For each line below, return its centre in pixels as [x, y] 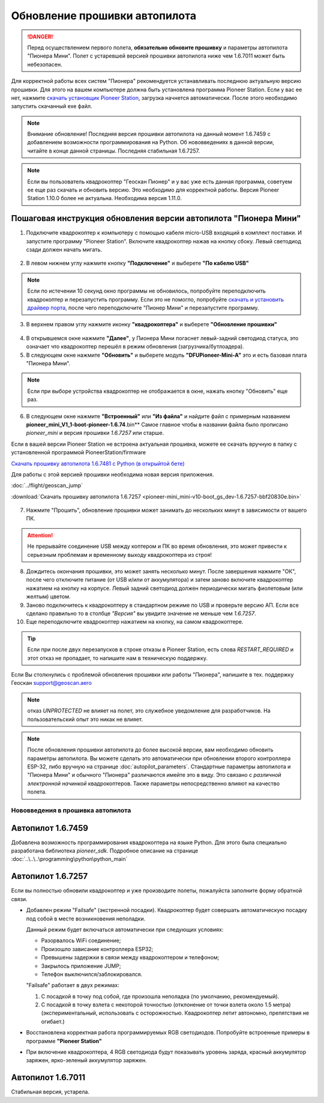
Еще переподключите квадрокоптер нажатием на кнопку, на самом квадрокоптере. [135, 622]
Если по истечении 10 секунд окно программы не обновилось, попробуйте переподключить [147, 291]
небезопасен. [45, 64]
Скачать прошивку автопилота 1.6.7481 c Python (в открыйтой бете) [98, 463]
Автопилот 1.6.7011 [48, 1077]
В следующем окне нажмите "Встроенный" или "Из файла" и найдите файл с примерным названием [158, 416]
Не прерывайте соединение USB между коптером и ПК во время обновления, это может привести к [157, 546]
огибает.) [53, 1021]
